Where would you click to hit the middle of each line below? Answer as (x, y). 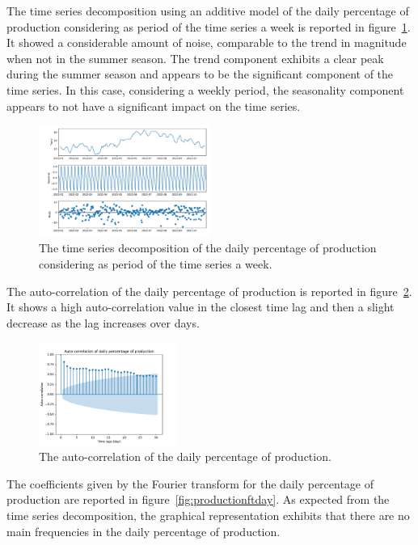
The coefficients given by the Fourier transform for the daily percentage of (190, 483)
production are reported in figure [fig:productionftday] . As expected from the (198, 499)
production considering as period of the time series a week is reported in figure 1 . (209, 26)
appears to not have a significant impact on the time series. (154, 106)
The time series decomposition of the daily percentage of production (208, 248)
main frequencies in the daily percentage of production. (144, 531)
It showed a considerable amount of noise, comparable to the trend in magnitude (207, 42)
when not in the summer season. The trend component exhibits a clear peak (195, 58)
